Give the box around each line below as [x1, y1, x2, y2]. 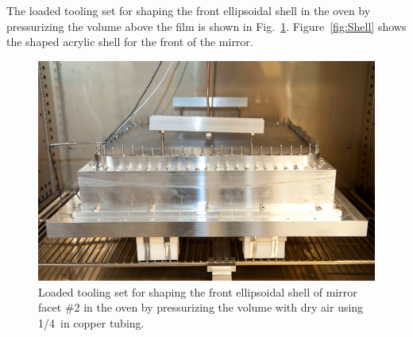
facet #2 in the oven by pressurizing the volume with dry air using [38, 299, 364, 316]
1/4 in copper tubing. [38, 314, 145, 331]
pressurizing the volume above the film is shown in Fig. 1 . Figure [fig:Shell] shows [6, 17, 407, 34]
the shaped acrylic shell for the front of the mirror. [6, 33, 253, 50]
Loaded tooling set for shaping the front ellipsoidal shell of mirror [38, 283, 357, 300]
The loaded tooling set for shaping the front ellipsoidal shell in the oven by [6, 2, 371, 18]
